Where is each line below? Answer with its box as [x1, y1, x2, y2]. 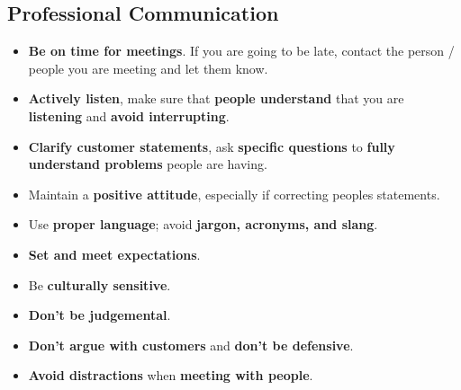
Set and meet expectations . [28, 244, 201, 263]
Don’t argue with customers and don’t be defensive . [28, 335, 354, 354]
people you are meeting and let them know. [28, 58, 268, 77]
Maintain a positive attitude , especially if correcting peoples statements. [28, 184, 440, 203]
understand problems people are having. [28, 155, 267, 173]
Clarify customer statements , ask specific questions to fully [28, 137, 395, 155]
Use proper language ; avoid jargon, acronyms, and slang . [28, 215, 378, 234]
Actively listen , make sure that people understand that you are [28, 89, 404, 108]
